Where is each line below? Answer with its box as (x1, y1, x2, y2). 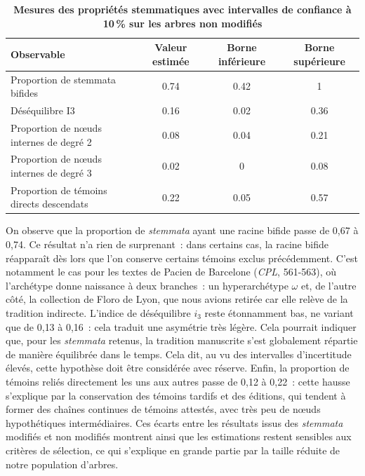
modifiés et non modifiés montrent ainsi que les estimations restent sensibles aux (6, 429, 352, 444)
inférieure (218, 53, 266, 68)
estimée (152, 53, 190, 68)
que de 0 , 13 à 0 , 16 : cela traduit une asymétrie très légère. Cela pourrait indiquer (6, 319, 357, 334)
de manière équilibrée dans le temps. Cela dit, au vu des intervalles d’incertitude (6, 346, 352, 361)
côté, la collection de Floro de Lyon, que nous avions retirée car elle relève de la (6, 292, 348, 306)
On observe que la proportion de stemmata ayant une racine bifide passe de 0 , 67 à (6, 223, 359, 238)
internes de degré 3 (11, 165, 92, 179)
